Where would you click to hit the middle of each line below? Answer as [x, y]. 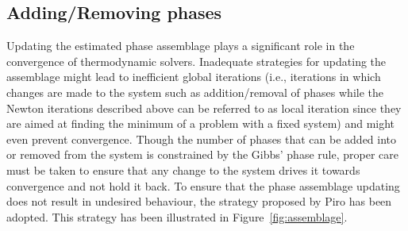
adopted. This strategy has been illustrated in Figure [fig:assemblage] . [177, 216]
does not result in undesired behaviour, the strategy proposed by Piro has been [199, 201]
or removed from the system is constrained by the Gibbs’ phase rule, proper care [202, 154]
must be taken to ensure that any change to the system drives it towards [183, 169]
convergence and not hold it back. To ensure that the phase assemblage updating [203, 185]
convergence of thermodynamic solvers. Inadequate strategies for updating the [196, 61]
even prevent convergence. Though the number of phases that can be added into [202, 139]
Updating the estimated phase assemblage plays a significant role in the [181, 46]
